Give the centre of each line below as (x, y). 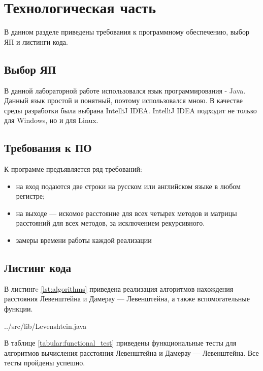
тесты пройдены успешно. (45, 363)
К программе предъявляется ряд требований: (73, 169)
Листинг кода (38, 268)
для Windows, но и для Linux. (51, 120)
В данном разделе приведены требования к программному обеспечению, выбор (127, 32)
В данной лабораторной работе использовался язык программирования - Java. (125, 90)
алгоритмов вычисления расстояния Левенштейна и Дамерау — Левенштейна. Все (131, 352)
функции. (19, 309)
